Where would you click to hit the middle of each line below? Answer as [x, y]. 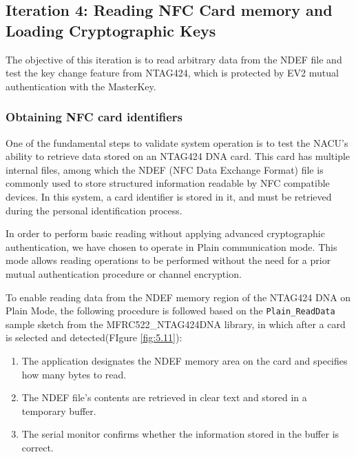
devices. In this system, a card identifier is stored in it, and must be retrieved [169, 196]
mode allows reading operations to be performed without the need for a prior [168, 260]
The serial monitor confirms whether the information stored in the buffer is [180, 434]
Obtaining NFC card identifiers [94, 117]
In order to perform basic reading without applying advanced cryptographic [165, 233]
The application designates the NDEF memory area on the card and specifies [185, 360]
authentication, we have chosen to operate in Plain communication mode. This [171, 246]
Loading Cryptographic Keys [111, 30]
